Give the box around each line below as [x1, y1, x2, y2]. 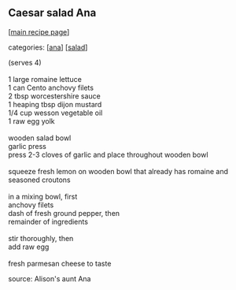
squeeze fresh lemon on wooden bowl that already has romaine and [8, 166, 229, 176]
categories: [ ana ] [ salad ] [8, 43, 88, 52]
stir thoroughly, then [8, 233, 74, 243]
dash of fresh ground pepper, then [8, 208, 120, 217]
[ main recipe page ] [8, 27, 70, 36]
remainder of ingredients [8, 217, 89, 226]
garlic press [8, 141, 47, 151]
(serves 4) [8, 58, 42, 67]
